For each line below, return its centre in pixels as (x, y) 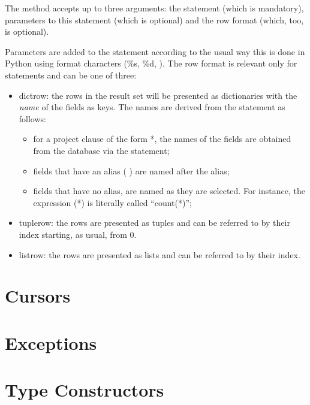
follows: (32, 118)
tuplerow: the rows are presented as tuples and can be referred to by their (154, 223)
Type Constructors (85, 390)
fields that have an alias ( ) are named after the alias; (131, 170)
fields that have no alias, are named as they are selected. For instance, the (169, 191)
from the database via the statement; (101, 150)
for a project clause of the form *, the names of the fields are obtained (162, 139)
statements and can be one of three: (71, 75)
